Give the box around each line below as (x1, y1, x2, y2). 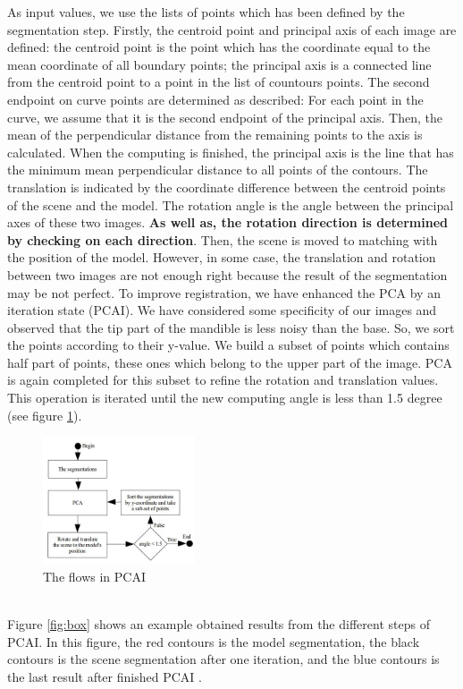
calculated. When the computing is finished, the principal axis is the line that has (7, 142, 454, 161)
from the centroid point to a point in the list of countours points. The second (7, 72, 430, 91)
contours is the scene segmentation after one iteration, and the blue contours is (7, 650, 440, 668)
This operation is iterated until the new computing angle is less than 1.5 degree (7, 388, 442, 407)
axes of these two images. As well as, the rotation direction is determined (7, 213, 448, 232)
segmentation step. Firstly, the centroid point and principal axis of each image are (7, 20, 457, 38)
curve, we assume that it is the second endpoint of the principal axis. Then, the (7, 107, 442, 126)
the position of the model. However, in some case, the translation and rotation (7, 248, 436, 267)
